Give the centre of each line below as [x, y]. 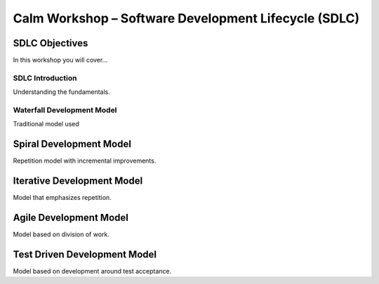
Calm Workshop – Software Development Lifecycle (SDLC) [186, 18]
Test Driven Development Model [85, 254]
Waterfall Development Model [65, 110]
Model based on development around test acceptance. [92, 271]
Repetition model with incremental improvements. [85, 161]
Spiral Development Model [72, 144]
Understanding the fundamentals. [61, 92]
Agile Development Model [71, 217]
